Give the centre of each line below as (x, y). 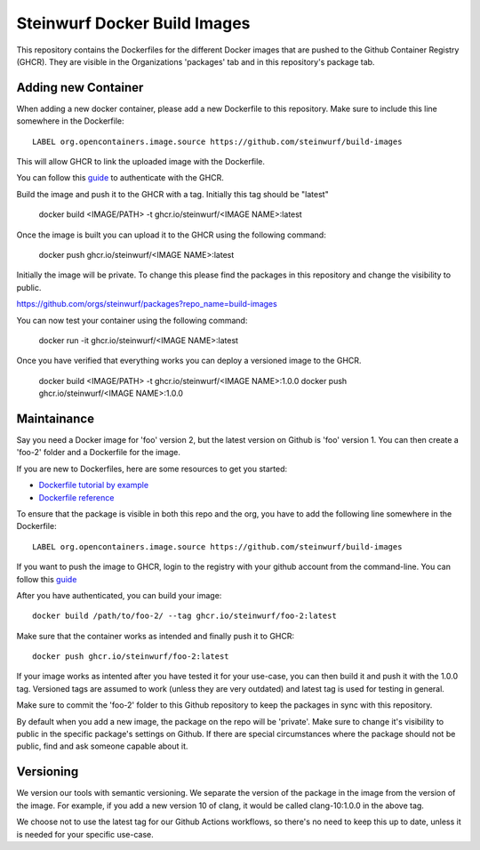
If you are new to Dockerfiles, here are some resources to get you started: (152, 469)
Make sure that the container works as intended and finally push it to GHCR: (156, 636)
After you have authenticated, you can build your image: (119, 595)
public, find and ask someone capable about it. (102, 746)
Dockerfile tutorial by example (94, 485)
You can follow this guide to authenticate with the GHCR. (120, 178)
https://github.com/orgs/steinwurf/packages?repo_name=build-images (147, 304)
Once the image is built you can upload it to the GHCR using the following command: (171, 235)
